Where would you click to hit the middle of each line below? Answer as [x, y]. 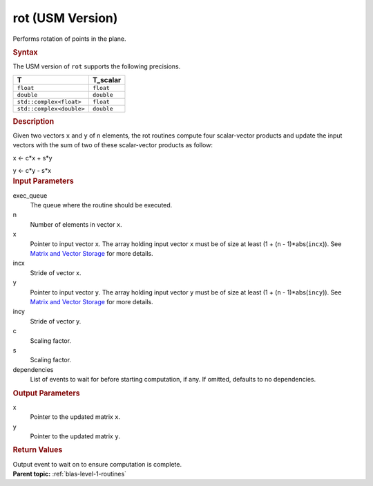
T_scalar [107, 80]
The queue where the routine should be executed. [101, 205]
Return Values [38, 450]
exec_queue [30, 195]
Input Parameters [43, 181]
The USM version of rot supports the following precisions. [97, 66]
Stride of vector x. [56, 272]
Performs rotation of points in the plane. [70, 39]
